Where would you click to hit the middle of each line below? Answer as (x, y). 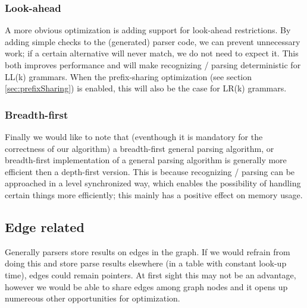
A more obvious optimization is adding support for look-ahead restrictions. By (148, 30)
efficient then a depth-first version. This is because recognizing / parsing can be (150, 171)
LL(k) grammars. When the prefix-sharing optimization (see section (129, 76)
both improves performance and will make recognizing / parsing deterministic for (153, 65)
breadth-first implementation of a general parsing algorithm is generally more (146, 160)
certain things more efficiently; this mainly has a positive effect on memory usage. (154, 194)
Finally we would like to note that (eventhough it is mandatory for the (134, 136)
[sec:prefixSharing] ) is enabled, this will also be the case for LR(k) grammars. (146, 88)
